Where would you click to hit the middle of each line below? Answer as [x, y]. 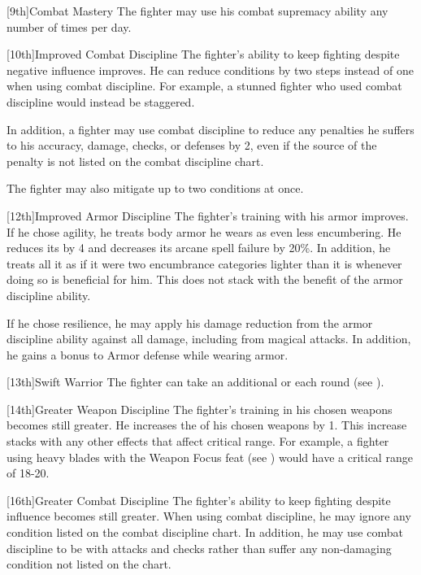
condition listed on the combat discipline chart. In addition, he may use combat [205, 532]
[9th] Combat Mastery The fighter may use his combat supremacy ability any [197, 11]
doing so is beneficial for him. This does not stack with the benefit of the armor [205, 279]
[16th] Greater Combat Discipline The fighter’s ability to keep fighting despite [199, 500]
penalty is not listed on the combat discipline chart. [135, 161]
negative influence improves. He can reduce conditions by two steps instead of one [210, 70]
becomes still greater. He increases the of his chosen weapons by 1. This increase [207, 425]
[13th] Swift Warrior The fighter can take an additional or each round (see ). [195, 382]
